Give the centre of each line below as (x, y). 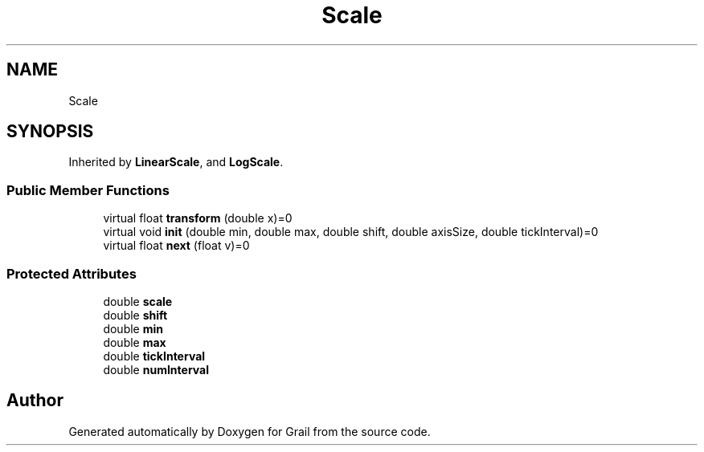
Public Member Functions (88, 190)
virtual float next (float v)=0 (176, 246)
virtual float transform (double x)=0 (198, 218)
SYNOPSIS (50, 132)
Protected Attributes (72, 273)
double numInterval (156, 369)
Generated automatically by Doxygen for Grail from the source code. (250, 431)
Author (35, 401)
